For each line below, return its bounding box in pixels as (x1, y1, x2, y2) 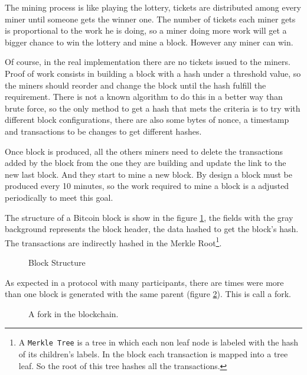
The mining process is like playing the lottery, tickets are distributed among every (5, 1, 301, 13)
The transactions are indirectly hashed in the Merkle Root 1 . (5, 234, 222, 249)
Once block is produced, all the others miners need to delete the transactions (5, 145, 283, 157)
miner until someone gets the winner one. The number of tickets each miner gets (5, 12, 296, 25)
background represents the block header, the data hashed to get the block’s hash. (5, 223, 299, 235)
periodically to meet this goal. (5, 191, 113, 203)
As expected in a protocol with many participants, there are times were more (5, 276, 284, 288)
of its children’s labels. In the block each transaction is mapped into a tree (18, 347, 288, 360)
